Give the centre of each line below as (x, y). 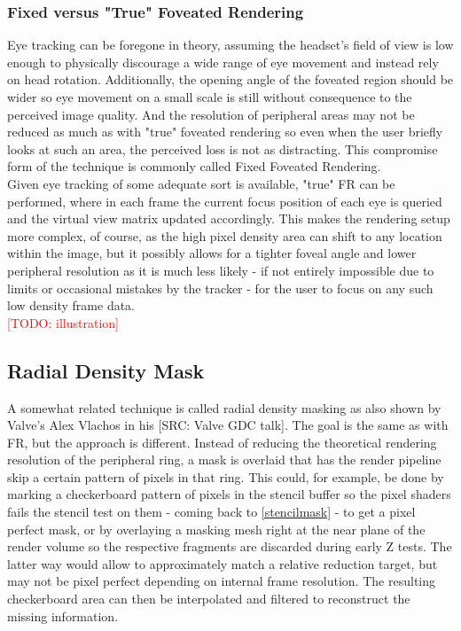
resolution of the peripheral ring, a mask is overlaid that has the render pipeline (224, 460)
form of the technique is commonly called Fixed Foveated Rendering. (194, 166)
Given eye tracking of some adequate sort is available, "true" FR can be (201, 183)
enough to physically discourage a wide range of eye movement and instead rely (223, 62)
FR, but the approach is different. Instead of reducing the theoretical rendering (222, 442)
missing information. (63, 615)
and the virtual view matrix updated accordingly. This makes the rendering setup (229, 218)
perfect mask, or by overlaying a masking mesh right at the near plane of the (216, 529)
